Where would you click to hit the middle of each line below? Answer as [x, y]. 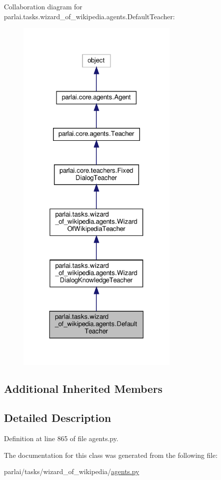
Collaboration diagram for [43, 6]
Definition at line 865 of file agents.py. [61, 438]
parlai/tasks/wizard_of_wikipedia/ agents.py [72, 471]
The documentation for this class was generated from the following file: [111, 455]
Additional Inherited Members [83, 389]
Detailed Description [58, 418]
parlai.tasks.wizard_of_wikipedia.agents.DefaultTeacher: [89, 16]
